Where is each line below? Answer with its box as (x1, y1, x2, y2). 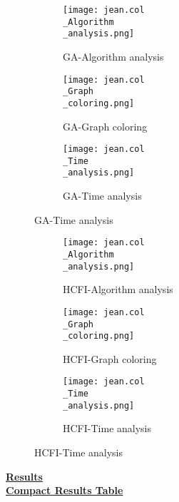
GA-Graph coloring (63, 118, 148, 133)
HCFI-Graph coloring (63, 351, 157, 366)
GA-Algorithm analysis (63, 48, 164, 63)
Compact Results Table (6, 483, 123, 498)
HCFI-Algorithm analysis (63, 282, 173, 297)
